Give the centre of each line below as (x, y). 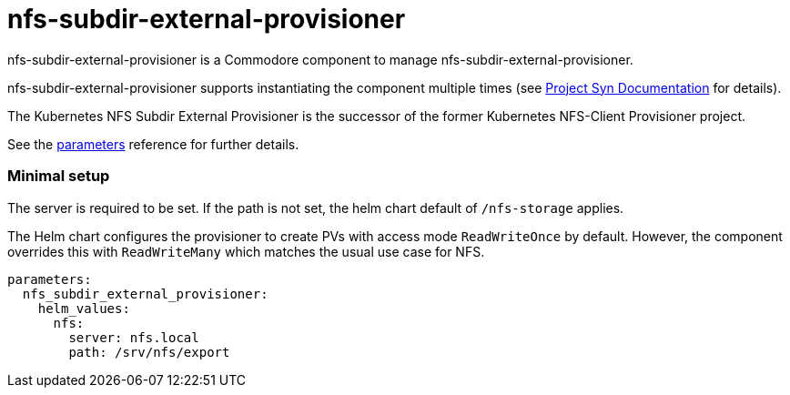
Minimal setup (59, 176)
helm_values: (84, 308)
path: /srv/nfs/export (149, 352)
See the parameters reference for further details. (153, 144)
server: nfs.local (134, 337)
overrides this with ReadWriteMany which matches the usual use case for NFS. (246, 251)
